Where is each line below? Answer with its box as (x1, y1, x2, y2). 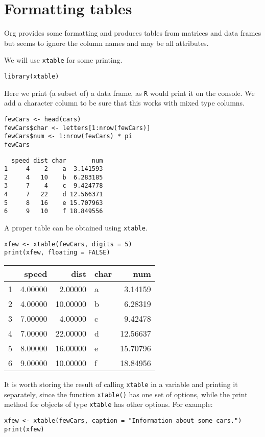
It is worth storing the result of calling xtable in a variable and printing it (4, 379, 238, 390)
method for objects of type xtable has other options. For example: (4, 399, 213, 409)
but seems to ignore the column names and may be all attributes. (4, 37, 209, 48)
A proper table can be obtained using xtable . (4, 222, 148, 233)
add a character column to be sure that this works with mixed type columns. (4, 97, 245, 108)
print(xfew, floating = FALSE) (4, 249, 110, 256)
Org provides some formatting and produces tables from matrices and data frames (4, 28, 261, 38)
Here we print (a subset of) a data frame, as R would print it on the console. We (4, 87, 255, 98)
